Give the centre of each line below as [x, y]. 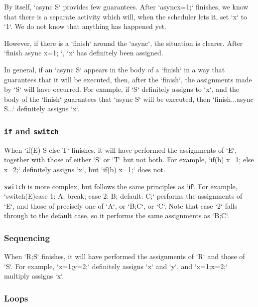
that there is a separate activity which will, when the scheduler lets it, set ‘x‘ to [126, 16]
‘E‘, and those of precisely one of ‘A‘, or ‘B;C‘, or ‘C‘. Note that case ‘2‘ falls [121, 205]
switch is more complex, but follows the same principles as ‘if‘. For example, [121, 186]
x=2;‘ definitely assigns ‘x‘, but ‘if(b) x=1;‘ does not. [85, 169]
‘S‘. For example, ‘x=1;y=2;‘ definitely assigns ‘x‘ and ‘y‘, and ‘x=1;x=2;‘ [116, 266]
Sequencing [27, 237]
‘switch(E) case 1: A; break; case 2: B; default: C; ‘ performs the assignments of [123, 196]
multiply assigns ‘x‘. [34, 276]
